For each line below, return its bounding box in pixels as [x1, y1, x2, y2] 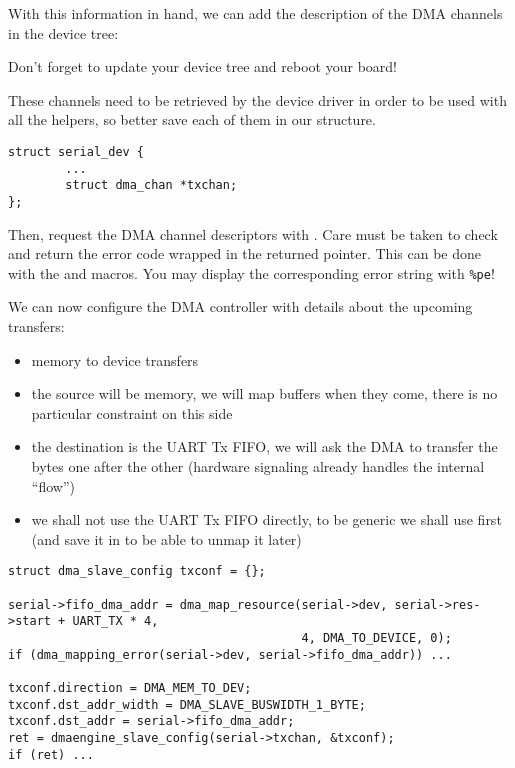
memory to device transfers [31, 349, 199, 370]
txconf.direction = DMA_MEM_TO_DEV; [8, 680, 252, 695]
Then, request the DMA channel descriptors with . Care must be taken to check [8, 223, 498, 244]
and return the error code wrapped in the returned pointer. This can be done [8, 243, 481, 264]
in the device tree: [8, 22, 119, 43]
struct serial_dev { [8, 144, 145, 159]
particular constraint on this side [31, 402, 233, 423]
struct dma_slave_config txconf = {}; [8, 564, 266, 579]
